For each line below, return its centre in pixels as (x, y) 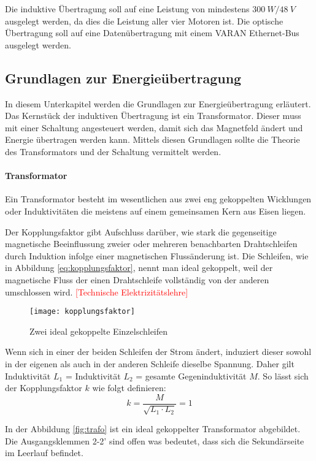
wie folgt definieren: (129, 388)
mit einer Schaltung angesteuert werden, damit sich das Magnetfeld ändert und (154, 127)
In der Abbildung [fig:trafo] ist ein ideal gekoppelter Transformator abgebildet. (153, 429)
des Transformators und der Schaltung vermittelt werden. (113, 151)
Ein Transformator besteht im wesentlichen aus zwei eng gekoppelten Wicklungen (158, 199)
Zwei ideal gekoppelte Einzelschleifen (99, 331)
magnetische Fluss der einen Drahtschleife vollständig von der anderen (137, 279)
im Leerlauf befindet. (44, 453)
